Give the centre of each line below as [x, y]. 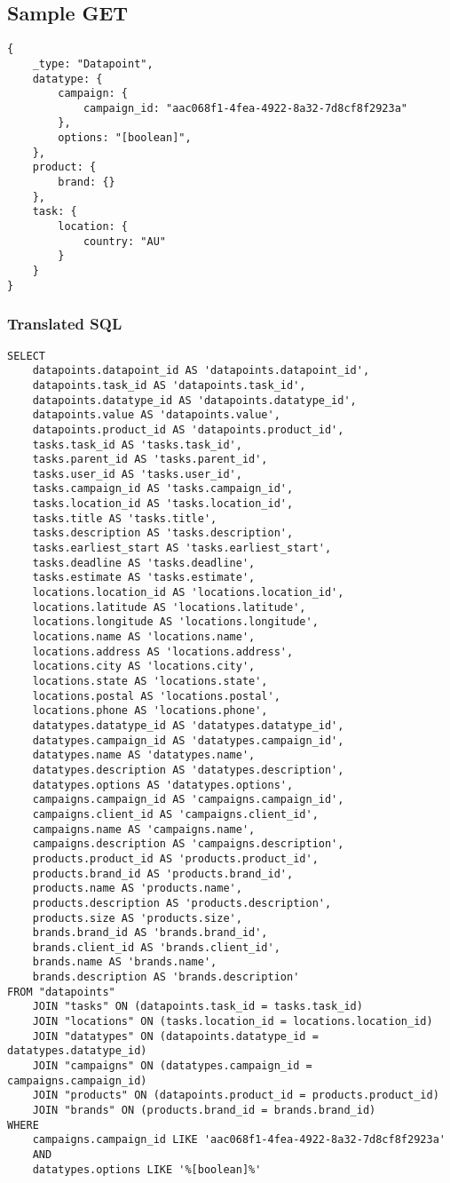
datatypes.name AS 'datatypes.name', [144, 755]
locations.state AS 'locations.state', [150, 682]
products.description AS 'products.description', [182, 903]
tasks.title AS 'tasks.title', [125, 518]
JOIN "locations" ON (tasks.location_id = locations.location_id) [233, 1022]
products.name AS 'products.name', [137, 889]
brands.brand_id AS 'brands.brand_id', [150, 933]
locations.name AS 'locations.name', [144, 637]
